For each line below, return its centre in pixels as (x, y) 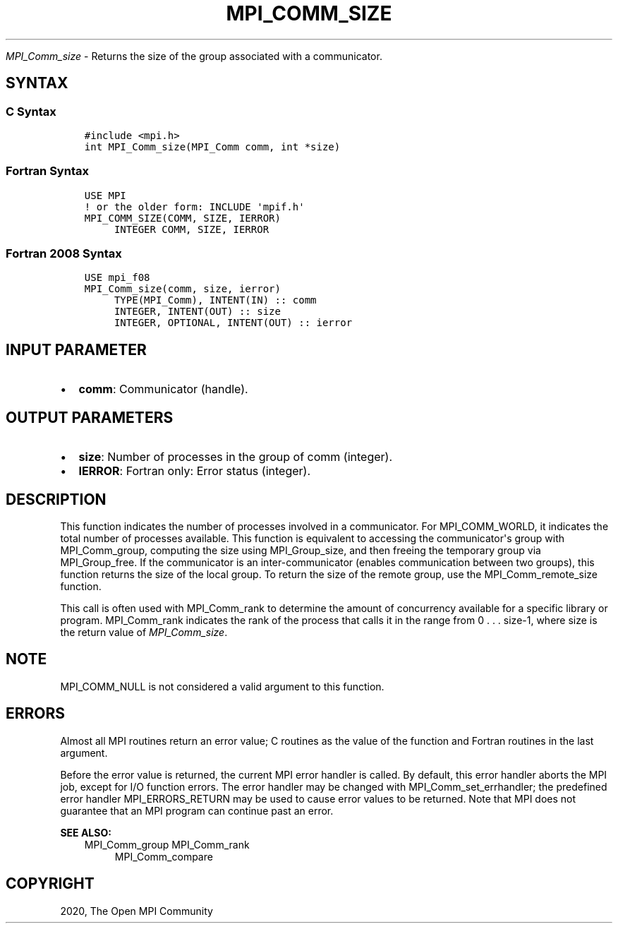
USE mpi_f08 (117, 278)
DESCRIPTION (56, 499)
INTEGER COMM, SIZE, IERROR (192, 229)
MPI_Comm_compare (164, 856)
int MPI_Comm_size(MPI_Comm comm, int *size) (212, 146)
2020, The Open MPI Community (137, 911)
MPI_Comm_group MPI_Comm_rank (167, 844)
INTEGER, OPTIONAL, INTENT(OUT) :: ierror (233, 323)
